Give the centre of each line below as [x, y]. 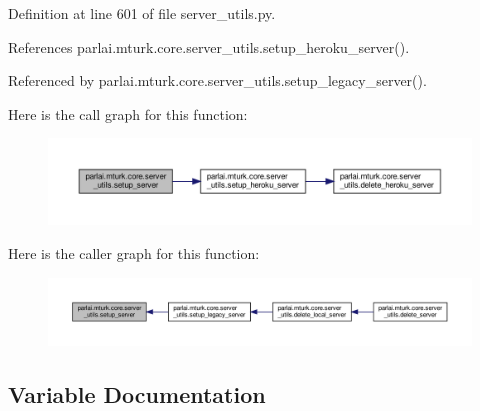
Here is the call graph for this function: [128, 113]
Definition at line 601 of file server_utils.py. [142, 13]
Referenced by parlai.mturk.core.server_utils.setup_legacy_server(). [217, 80]
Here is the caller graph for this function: [134, 252]
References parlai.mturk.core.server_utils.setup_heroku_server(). [209, 46]
